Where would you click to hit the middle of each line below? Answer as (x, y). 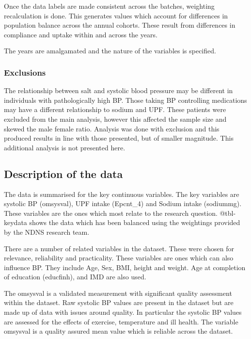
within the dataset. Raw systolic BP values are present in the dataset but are (119, 302)
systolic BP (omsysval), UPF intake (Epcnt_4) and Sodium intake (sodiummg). (123, 203)
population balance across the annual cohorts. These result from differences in (120, 25)
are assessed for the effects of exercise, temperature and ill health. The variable (121, 321)
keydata (16, 222)
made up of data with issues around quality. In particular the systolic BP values (123, 312)
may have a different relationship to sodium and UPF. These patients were (115, 109)
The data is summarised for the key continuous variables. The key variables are (122, 194)
